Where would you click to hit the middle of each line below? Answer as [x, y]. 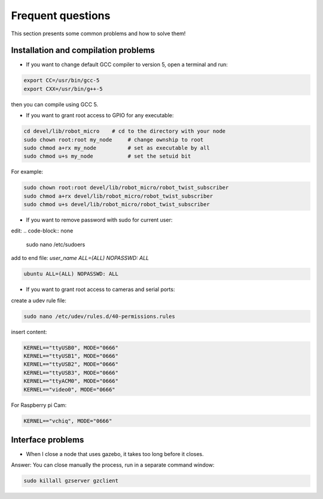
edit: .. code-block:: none [42, 231]
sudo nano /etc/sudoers [56, 244]
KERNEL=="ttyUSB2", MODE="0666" [71, 364]
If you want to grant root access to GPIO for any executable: [100, 115]
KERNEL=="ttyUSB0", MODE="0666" [71, 348]
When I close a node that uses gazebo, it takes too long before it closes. [115, 454]
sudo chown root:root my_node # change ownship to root [114, 140]
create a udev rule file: [39, 300]
